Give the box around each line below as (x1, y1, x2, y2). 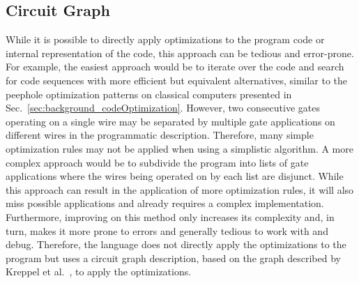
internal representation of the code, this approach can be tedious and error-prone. (6, 45, 354, 60)
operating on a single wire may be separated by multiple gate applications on (6, 114, 335, 128)
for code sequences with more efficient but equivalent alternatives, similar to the (6, 72, 348, 87)
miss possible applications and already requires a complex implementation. (6, 196, 324, 211)
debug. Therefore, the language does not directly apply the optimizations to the (6, 237, 346, 252)
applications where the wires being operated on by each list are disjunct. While (6, 169, 344, 183)
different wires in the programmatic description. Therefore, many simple (6, 128, 314, 142)
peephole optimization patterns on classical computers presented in (6, 86, 292, 101)
